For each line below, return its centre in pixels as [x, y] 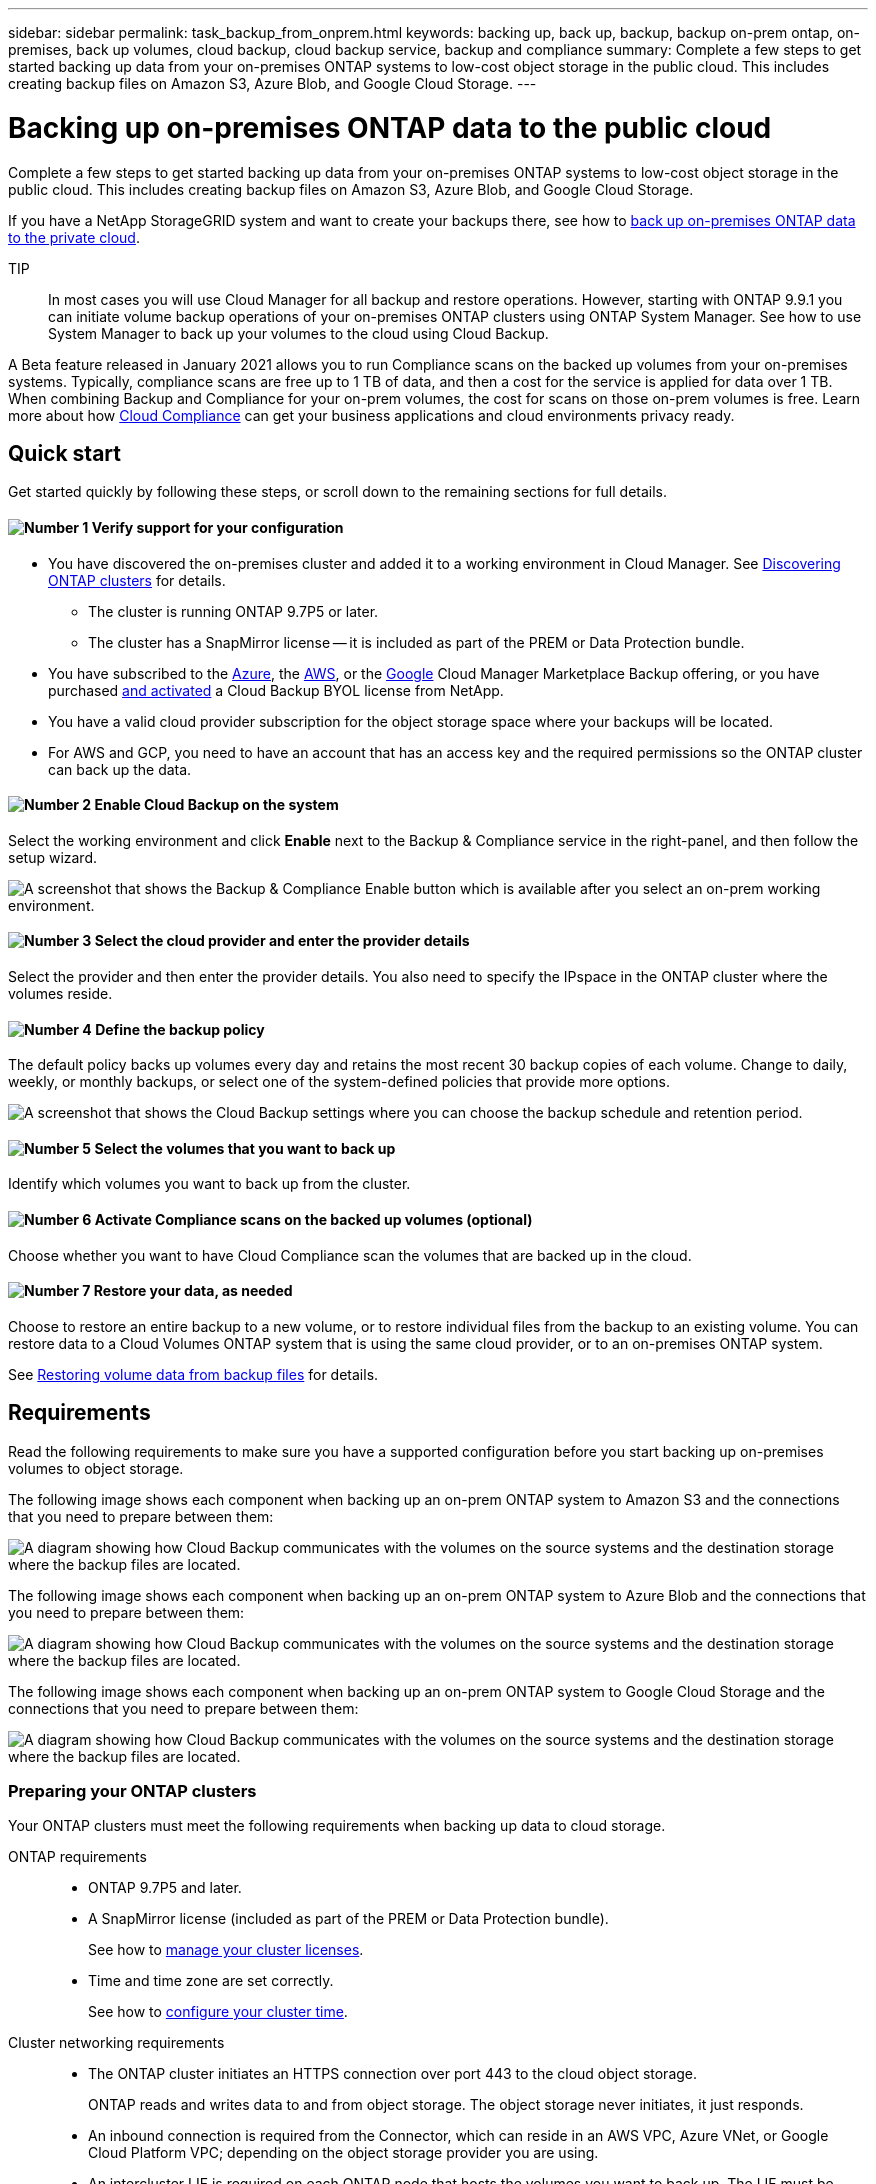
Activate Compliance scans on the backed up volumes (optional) [313, 1220]
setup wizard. [53, 857]
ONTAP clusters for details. [137, 580]
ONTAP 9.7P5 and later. [165, 1888]
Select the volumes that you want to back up [245, 1148]
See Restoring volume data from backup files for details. [193, 1374]
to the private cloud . [74, 237]
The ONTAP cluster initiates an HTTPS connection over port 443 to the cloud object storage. [393, 2074]
